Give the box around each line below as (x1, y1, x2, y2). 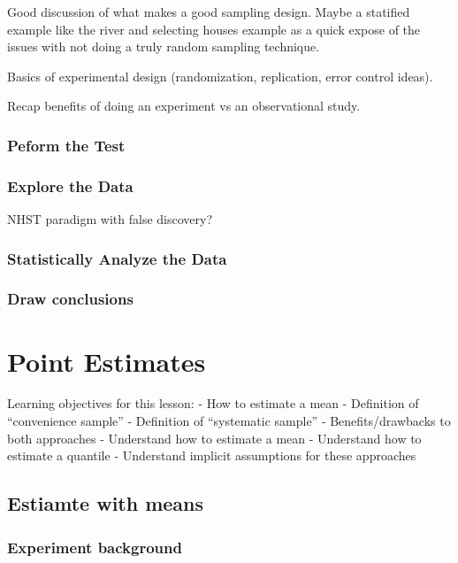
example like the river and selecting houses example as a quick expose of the (7, 19, 421, 38)
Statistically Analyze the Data (7, 247, 227, 269)
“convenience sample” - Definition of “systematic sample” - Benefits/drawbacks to (7, 412, 451, 430)
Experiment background (7, 536, 182, 558)
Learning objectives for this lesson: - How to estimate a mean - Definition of (7, 394, 419, 413)
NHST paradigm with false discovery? (7, 210, 213, 228)
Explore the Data (7, 174, 134, 197)
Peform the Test (7, 134, 126, 156)
